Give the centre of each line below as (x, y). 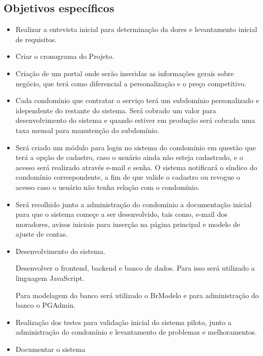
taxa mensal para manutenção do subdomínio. (87, 130)
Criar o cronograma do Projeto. (65, 56)
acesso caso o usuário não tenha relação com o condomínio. (108, 187)
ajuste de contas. (42, 234)
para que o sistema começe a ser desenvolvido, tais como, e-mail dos (121, 214)
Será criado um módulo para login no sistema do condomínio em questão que (136, 147)
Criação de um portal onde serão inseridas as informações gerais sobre (125, 73)
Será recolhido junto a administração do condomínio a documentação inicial (134, 204)
